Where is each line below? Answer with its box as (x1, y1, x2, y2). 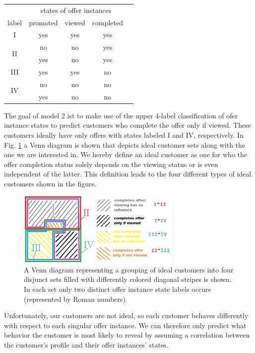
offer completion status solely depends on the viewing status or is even (4, 159, 218, 169)
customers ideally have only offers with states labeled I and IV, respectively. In (4, 129, 244, 140)
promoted (29, 17, 58, 27)
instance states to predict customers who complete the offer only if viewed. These (4, 120, 251, 130)
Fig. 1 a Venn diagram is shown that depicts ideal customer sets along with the (4, 139, 246, 150)
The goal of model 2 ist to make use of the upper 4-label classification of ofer (4, 110, 238, 120)
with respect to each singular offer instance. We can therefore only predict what (4, 320, 247, 330)
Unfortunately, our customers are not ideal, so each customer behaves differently (4, 310, 249, 321)
